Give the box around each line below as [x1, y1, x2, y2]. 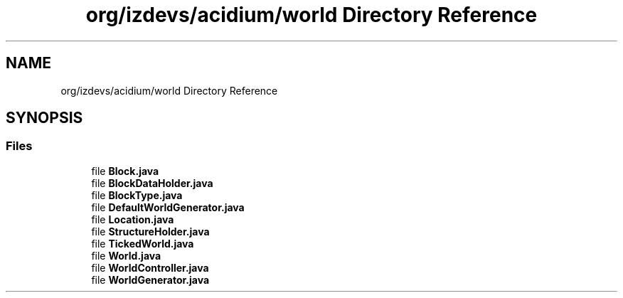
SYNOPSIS [6, 109, 83, 127]
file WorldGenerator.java [91, 273, 210, 286]
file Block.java [91, 164, 159, 177]
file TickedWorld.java [91, 237, 194, 250]
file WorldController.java [91, 261, 209, 274]
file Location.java [91, 213, 174, 225]
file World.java [91, 249, 161, 262]
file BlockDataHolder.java [91, 176, 213, 189]
